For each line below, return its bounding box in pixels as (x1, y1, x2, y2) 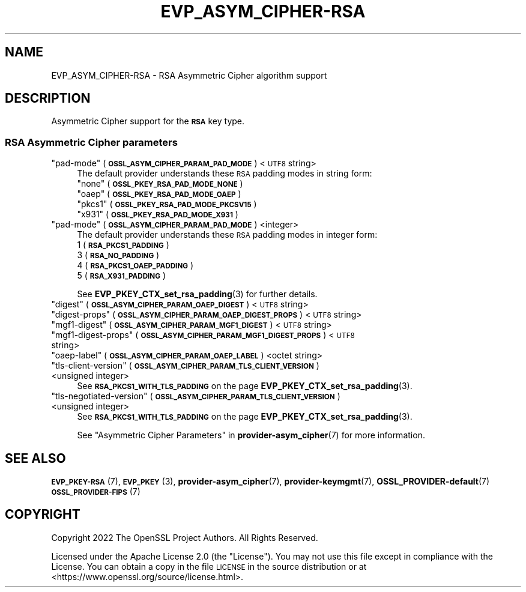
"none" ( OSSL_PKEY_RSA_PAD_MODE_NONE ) (77, 178, 243, 189)
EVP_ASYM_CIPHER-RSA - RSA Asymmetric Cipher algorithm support (51, 70, 327, 80)
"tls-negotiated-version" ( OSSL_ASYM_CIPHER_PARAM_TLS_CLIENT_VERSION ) (51, 391, 340, 402)
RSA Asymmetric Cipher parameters (5, 136, 178, 148)
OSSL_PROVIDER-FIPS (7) (51, 486, 141, 497)
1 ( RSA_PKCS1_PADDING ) (77, 240, 169, 250)
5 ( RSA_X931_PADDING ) (77, 270, 166, 281)
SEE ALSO (5, 450, 66, 466)
